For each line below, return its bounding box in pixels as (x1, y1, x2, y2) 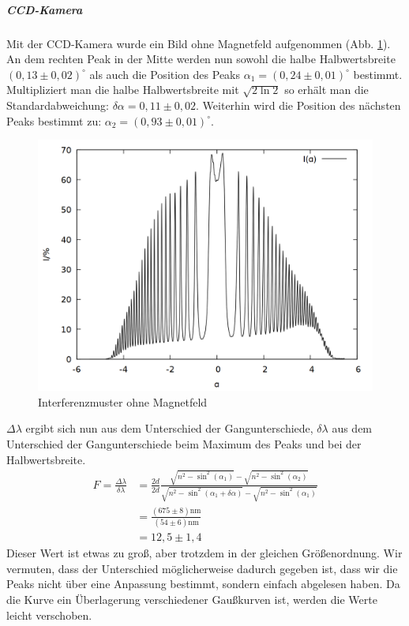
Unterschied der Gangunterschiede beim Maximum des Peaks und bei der (6, 435, 362, 452)
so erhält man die (284, 81, 369, 98)
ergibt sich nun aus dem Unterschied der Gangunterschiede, (25, 420, 313, 437)
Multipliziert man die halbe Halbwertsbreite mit (6, 81, 239, 98)
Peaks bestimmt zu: (6, 112, 102, 129)
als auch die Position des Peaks (89, 66, 241, 82)
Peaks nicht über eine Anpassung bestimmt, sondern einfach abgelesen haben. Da (6, 575, 400, 592)
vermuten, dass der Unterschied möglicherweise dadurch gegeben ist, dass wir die (6, 560, 398, 576)
